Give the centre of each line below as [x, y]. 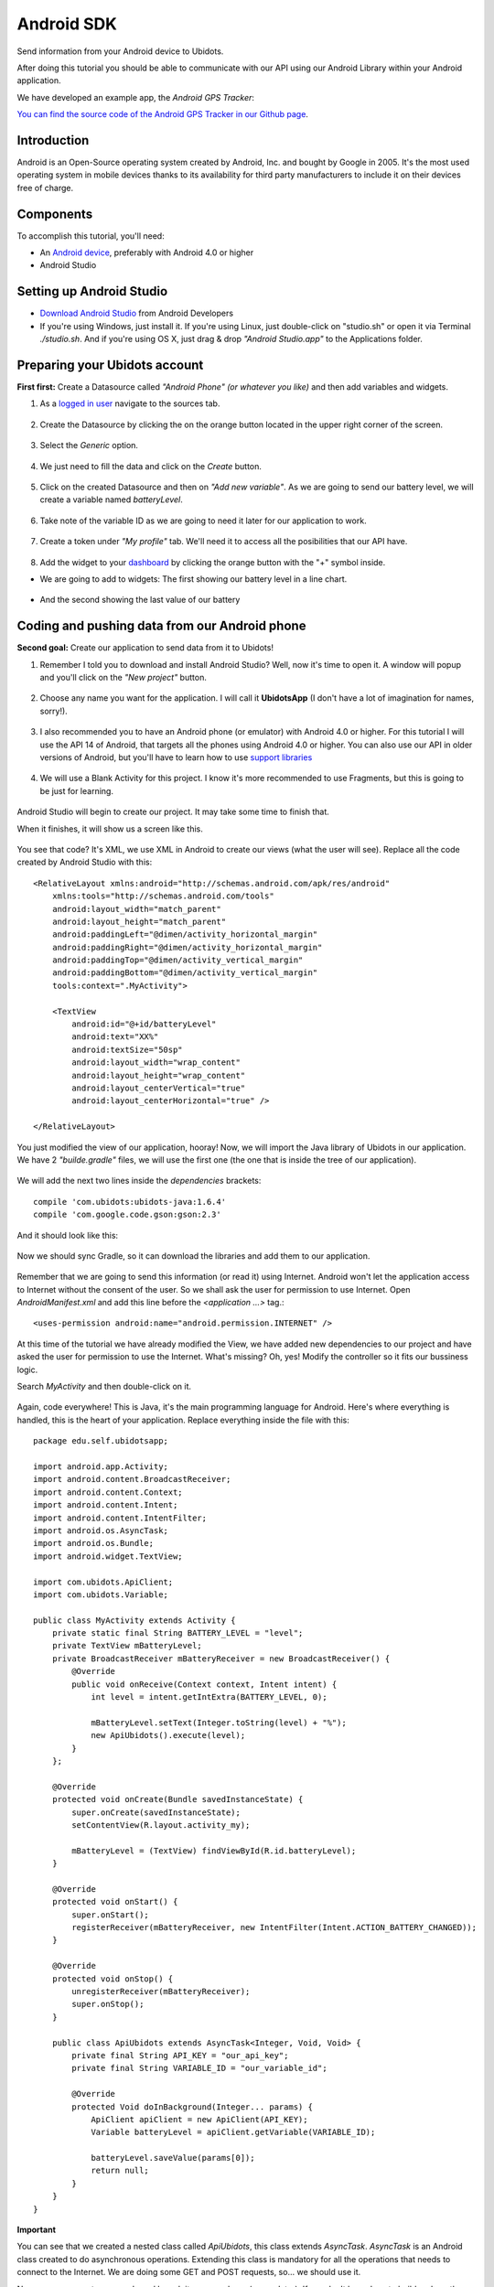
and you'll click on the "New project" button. [123, 678]
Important [37, 2230]
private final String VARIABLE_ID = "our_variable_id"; [200, 2068]
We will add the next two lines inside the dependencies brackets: [139, 1181]
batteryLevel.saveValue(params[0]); [173, 2158]
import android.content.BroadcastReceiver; [132, 1479]
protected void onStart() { [115, 1902]
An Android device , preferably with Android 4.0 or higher [147, 252]
